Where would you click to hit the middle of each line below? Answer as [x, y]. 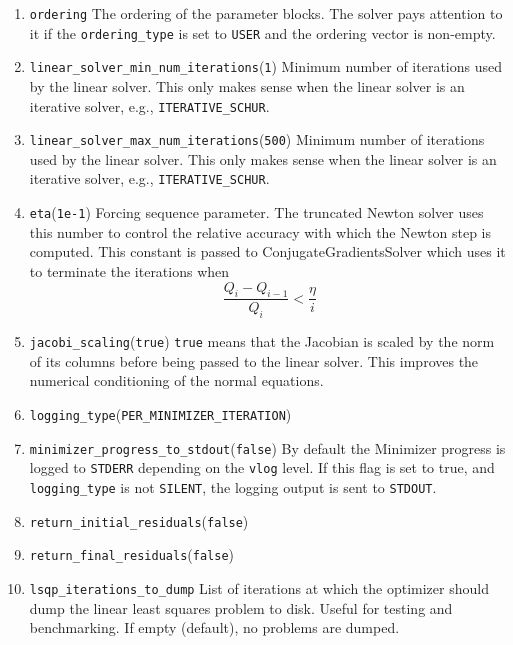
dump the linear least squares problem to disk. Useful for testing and [241, 607]
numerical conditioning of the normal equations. [176, 380]
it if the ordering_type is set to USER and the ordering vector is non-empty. [262, 32]
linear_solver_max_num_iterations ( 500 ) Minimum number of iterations [257, 139]
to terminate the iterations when [129, 270]
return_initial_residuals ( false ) [139, 520]
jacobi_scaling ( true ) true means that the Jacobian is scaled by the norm [262, 341]
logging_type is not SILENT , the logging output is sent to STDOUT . [233, 487]
